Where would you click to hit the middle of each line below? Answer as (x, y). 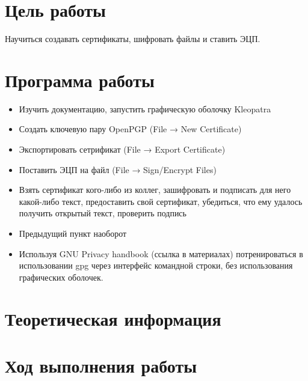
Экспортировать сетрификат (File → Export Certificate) (122, 149)
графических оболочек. (61, 277)
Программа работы (80, 80)
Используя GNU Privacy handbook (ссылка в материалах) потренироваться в (161, 253)
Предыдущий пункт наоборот (73, 233)
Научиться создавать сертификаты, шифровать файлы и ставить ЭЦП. (133, 39)
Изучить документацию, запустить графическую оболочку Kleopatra (145, 108)
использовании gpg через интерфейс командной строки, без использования (156, 265)
